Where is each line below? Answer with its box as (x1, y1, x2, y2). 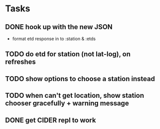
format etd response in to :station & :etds (12, 36, 96, 42)
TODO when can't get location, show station (5, 91, 145, 100)
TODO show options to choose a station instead (5, 75, 155, 83)
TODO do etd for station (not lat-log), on (5, 50, 131, 58)
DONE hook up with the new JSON (5, 23, 113, 31)
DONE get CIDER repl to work (5, 116, 96, 124)
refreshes (5, 58, 36, 66)
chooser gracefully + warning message (5, 99, 129, 108)
